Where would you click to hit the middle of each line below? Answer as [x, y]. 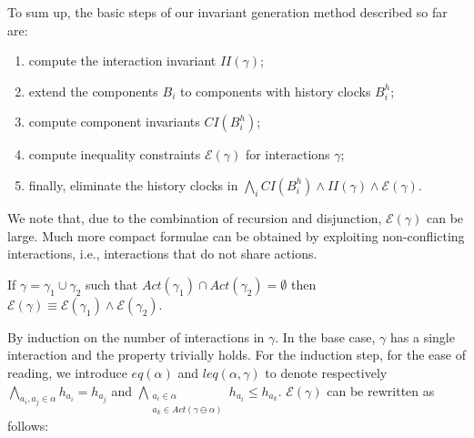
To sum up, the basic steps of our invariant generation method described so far [227, 12]
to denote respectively [326, 372]
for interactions [287, 154]
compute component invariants [114, 122]
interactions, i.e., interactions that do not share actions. [162, 254]
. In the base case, [325, 336]
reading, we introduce [67, 372]
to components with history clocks [275, 91]
